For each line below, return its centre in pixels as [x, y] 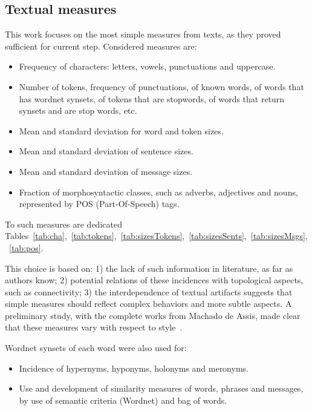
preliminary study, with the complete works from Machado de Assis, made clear [153, 315]
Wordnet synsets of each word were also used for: [96, 348]
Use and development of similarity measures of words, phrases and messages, [161, 388]
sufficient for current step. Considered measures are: [101, 46]
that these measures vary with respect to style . [94, 327]
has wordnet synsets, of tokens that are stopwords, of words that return [152, 98]
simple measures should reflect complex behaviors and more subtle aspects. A [148, 304]
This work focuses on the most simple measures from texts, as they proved [143, 34]
